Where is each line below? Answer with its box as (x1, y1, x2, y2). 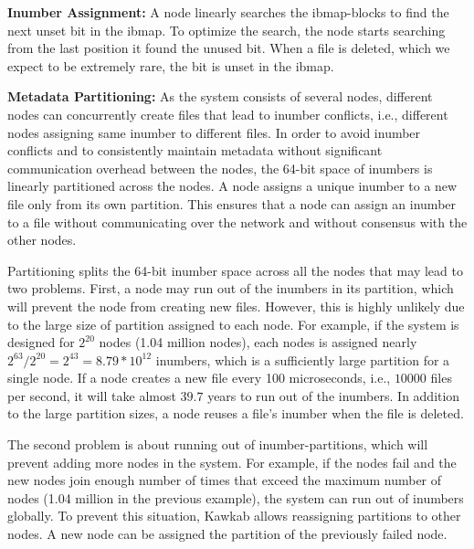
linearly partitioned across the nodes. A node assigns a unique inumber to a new (7, 176, 458, 195)
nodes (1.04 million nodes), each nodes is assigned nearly (99, 333, 417, 352)
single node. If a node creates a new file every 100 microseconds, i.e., (7, 368, 391, 387)
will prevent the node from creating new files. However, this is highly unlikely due (7, 296, 465, 315)
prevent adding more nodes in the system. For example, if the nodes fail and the (7, 452, 457, 471)
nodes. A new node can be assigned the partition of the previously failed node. (7, 524, 448, 544)
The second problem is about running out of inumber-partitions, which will (7, 435, 428, 454)
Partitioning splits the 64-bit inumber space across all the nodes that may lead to (7, 260, 463, 280)
